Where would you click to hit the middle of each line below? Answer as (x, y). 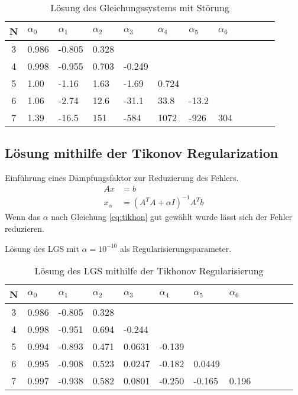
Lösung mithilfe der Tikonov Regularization (142, 153)
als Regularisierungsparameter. (176, 248)
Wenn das (22, 217)
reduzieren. (25, 228)
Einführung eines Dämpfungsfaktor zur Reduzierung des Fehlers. (122, 178)
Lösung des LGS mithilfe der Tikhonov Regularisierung (149, 271)
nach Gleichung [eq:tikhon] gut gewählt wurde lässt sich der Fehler (172, 217)
